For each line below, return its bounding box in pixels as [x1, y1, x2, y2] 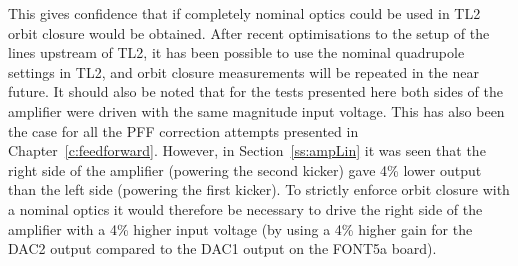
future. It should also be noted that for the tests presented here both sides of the [8, 81, 503, 102]
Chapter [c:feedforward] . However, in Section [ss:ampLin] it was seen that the [8, 140, 486, 161]
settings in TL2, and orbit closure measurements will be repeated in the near [8, 61, 479, 82]
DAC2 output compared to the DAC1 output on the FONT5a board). [8, 238, 437, 259]
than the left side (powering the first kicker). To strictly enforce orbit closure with [8, 179, 510, 200]
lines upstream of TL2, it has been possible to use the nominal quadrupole [8, 42, 465, 63]
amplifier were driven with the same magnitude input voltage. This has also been [8, 100, 505, 121]
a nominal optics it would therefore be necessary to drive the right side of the [8, 198, 483, 219]
